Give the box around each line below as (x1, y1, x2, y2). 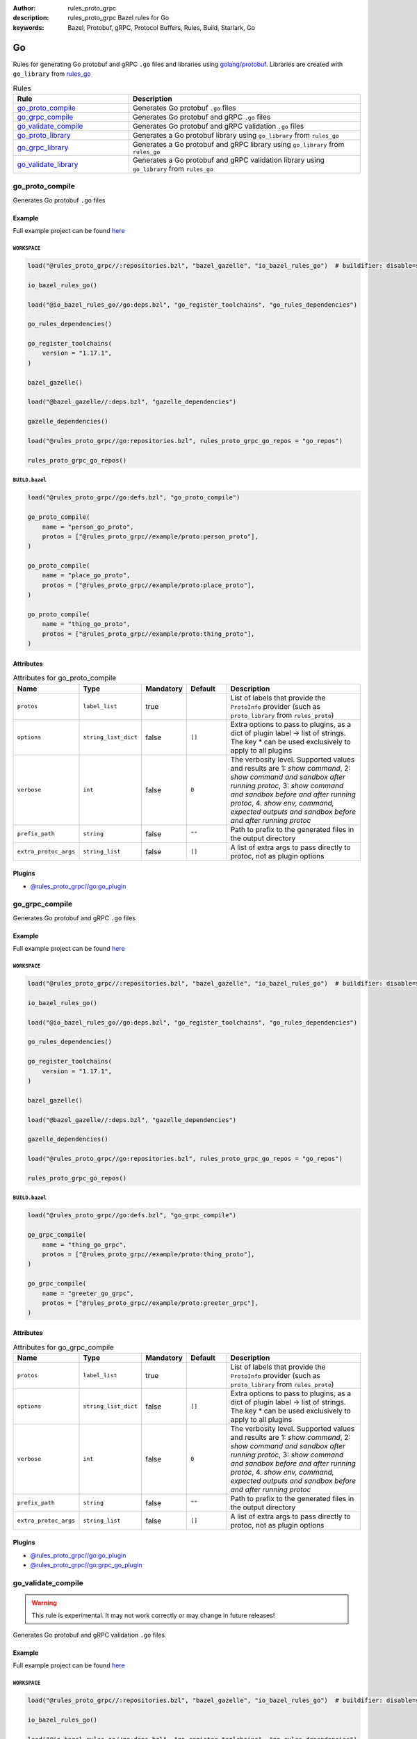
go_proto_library (17, 130, 71, 140)
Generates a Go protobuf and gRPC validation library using (132, 155, 325, 165)
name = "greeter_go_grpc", (42, 1289, 135, 1297)
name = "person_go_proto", (42, 522, 135, 531)
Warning (31, 1598, 57, 1607)
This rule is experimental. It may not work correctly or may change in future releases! (31, 1611, 275, 1620)
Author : (13, 4, 36, 12)
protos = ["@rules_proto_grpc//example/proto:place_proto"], (42, 581, 255, 589)
